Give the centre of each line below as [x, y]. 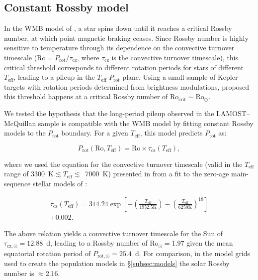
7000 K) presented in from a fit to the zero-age [157, 174]
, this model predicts [171, 133]
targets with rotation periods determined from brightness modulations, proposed [127, 86]
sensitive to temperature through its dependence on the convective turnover [119, 48]
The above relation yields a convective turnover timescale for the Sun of [114, 233]
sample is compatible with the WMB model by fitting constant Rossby [146, 123]
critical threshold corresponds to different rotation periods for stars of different [124, 67]
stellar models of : [60, 183]
